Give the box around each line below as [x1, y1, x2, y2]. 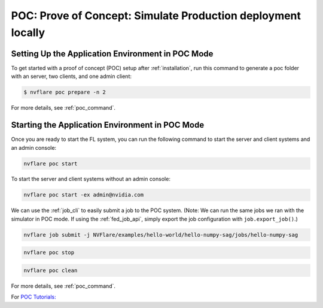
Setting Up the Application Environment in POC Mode [11, 49, 214, 59]
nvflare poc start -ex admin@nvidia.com [23, 192, 144, 198]
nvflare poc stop [23, 249, 75, 256]
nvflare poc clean [23, 267, 78, 274]
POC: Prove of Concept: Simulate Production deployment [11, 9, 301, 22]
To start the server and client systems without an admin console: [11, 176, 170, 183]
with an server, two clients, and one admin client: [11, 73, 132, 80]
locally [11, 26, 45, 39]
